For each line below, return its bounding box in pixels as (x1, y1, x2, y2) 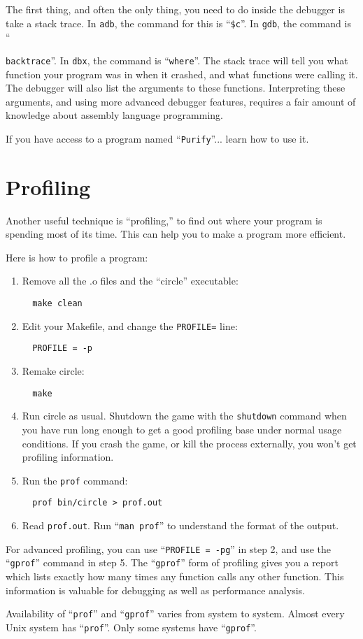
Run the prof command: (22, 473, 128, 487)
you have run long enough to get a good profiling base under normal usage (22, 422, 342, 436)
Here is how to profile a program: (6, 250, 148, 264)
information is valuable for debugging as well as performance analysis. (6, 582, 305, 597)
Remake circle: (22, 364, 85, 378)
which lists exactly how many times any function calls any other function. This (6, 568, 344, 583)
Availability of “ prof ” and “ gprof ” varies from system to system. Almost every (6, 606, 345, 621)
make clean (32, 299, 83, 309)
